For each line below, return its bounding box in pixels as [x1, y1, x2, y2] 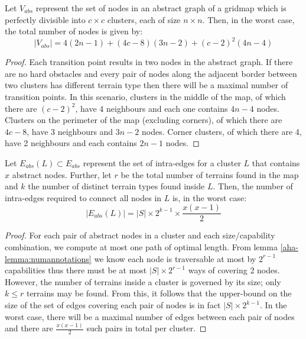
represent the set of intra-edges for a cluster [83, 157, 241, 169]
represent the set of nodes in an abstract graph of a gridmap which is [35, 2, 287, 14]
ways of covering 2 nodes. [188, 264, 280, 276]
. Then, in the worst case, [202, 13, 295, 25]
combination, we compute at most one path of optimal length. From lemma [5, 241, 278, 253]
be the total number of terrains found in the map [121, 168, 299, 180]
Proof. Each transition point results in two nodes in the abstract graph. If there [5, 56, 293, 68]
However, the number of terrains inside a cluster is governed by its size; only [5, 275, 281, 288]
